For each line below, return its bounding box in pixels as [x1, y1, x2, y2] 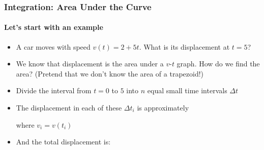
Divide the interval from [16, 85, 92, 96]
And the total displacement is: [16, 136, 111, 147]
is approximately [137, 102, 189, 113]
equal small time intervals [147, 85, 227, 96]
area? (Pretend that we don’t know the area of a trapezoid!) [16, 68, 204, 79]
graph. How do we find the [177, 58, 260, 69]
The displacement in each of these [16, 102, 122, 113]
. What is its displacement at [139, 41, 230, 52]
